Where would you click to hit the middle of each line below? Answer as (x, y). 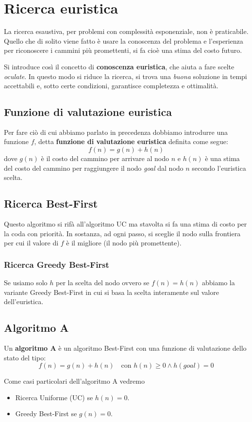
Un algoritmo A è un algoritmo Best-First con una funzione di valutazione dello (125, 348)
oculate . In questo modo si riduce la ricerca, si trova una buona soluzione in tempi (126, 76)
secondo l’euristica (219, 168)
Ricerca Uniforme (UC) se (54, 397)
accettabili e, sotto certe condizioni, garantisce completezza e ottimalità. (111, 86)
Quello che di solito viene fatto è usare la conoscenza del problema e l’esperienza (124, 41)
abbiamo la (218, 283)
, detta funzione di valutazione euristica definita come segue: (131, 141)
